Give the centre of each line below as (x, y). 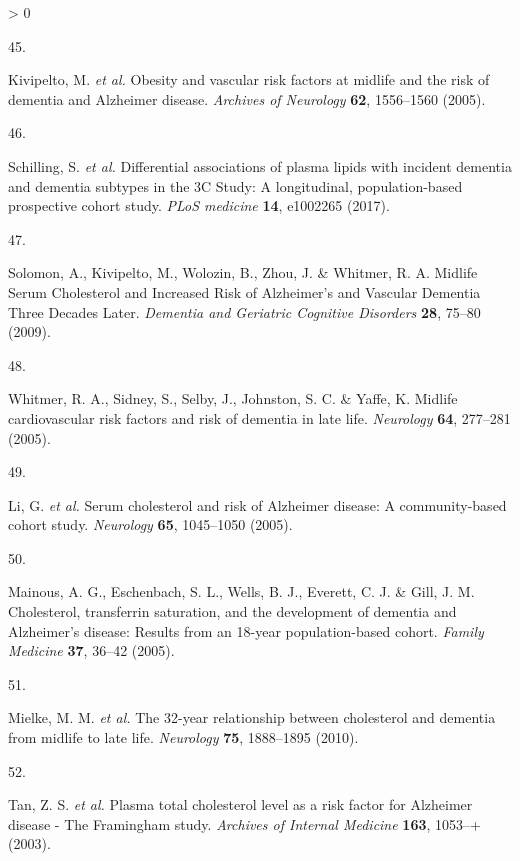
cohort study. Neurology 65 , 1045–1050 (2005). (150, 524)
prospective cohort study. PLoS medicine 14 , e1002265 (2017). (199, 205)
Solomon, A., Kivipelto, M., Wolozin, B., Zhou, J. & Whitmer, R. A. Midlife (243, 272)
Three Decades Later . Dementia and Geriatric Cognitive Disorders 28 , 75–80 (244, 311)
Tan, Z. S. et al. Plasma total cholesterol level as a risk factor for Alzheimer (240, 804)
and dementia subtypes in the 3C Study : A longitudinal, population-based (235, 185)
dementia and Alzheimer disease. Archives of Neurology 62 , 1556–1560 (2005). (247, 98)
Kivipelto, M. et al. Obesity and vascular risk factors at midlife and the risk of (249, 79)
